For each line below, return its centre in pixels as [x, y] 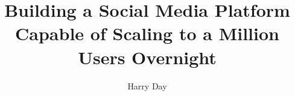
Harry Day [147, 85]
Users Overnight [147, 57]
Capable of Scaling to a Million [147, 33]
